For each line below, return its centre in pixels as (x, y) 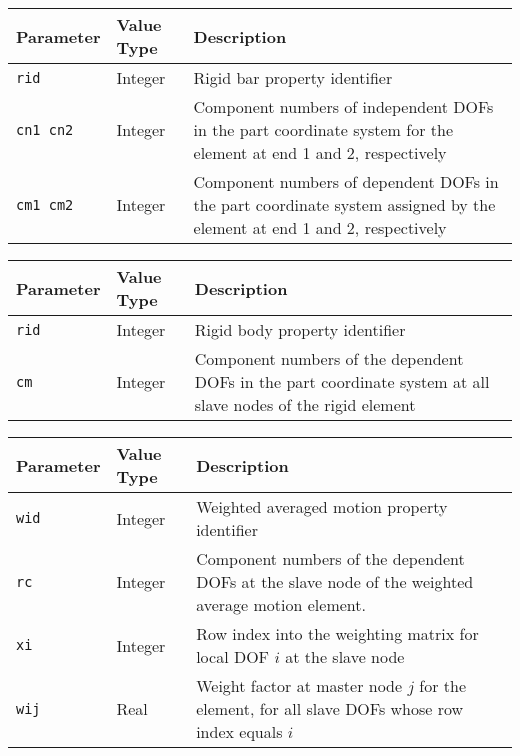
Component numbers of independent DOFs (343, 106)
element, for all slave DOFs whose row (330, 708)
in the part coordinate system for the (323, 129)
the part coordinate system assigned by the (344, 204)
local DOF (233, 656)
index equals (239, 731)
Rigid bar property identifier (293, 77)
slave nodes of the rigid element (305, 404)
